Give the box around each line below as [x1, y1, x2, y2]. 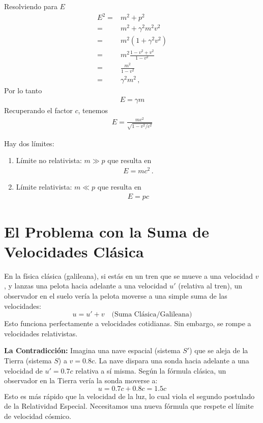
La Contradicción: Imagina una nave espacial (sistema [4, 345, 181, 356]
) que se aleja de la [189, 345, 248, 356]
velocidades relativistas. [4, 328, 78, 338]
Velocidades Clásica [4, 241, 144, 261]
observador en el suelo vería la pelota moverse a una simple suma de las [4, 290, 227, 301]
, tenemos [78, 105, 108, 116]
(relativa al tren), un [178, 280, 242, 291]
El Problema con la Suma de [4, 221, 209, 242]
